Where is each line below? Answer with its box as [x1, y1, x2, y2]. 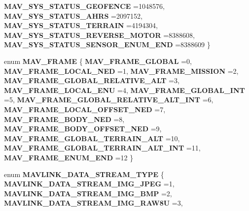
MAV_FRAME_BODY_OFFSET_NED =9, [4, 123, 162, 134]
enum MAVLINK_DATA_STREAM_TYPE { [4, 169, 164, 179]
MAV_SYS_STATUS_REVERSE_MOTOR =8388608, [4, 30, 195, 40]
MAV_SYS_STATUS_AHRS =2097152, [4, 10, 142, 21]
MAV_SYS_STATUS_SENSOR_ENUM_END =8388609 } [4, 39, 211, 50]
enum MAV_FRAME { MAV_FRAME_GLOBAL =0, [4, 56, 192, 66]
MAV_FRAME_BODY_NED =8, [4, 114, 125, 124]
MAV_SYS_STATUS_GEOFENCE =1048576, [4, 1, 165, 11]
